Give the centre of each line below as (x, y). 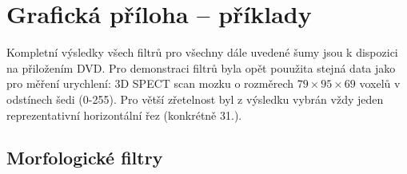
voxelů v (380, 83)
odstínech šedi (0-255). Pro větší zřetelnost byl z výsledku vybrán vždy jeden (195, 99)
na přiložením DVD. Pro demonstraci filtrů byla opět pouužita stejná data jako (201, 67)
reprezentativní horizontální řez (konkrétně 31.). (124, 115)
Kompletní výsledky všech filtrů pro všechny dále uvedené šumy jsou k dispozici (202, 52)
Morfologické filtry (85, 158)
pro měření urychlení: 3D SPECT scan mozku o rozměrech (150, 83)
